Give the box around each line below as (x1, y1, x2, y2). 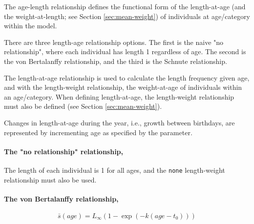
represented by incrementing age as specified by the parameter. (4, 127, 192, 137)
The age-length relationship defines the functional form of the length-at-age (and (4, 1, 246, 11)
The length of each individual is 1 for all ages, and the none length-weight (4, 164, 225, 175)
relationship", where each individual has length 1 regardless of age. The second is (4, 46, 246, 57)
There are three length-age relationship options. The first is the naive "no (4, 37, 224, 47)
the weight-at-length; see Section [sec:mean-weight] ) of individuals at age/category (4, 11, 250, 21)
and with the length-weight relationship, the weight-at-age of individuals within (4, 82, 242, 92)
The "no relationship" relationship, (4, 146, 124, 156)
